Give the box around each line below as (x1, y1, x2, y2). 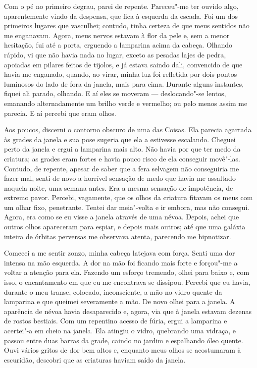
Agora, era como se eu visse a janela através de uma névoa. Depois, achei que (4, 211, 239, 222)
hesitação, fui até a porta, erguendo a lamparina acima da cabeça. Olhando (4, 40, 233, 50)
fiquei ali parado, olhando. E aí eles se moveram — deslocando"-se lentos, (4, 88, 226, 99)
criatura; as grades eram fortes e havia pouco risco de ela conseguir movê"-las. (4, 153, 240, 163)
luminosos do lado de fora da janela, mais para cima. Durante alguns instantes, (4, 78, 244, 89)
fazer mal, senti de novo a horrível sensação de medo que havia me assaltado (4, 173, 236, 183)
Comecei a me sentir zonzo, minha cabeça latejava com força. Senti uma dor (4, 248, 235, 258)
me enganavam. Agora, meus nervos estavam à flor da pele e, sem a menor (4, 30, 230, 40)
